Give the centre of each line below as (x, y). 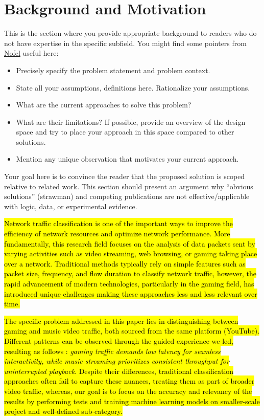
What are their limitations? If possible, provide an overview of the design (131, 121)
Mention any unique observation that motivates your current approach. (127, 159)
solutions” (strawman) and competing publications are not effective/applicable (127, 196)
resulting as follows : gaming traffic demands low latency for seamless (112, 351)
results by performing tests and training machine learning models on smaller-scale (132, 401)
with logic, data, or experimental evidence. (71, 206)
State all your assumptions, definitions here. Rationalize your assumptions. (133, 87)
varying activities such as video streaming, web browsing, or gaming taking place (131, 253)
